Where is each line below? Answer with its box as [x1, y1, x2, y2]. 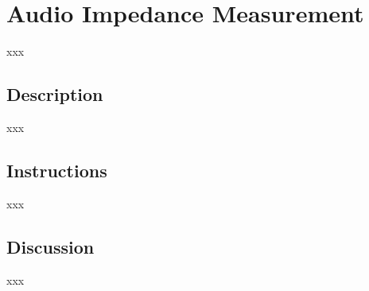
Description [6, 82, 103, 107]
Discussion [6, 234, 95, 258]
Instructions [6, 157, 107, 182]
